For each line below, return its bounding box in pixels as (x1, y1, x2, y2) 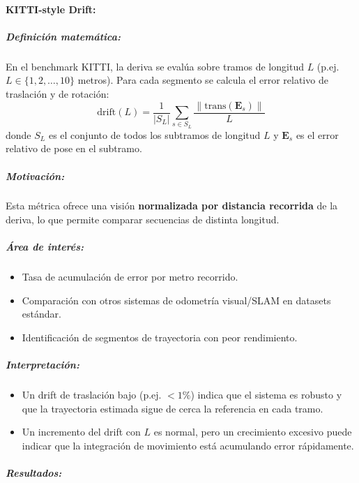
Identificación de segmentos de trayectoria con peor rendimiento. (22, 330, 298, 345)
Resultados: (6, 466, 62, 480)
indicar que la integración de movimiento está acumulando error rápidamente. (22, 438, 354, 452)
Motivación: (6, 168, 65, 183)
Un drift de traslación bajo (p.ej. (22, 387, 162, 402)
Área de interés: (6, 239, 84, 254)
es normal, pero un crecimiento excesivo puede (153, 424, 352, 439)
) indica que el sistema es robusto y (190, 387, 342, 402)
